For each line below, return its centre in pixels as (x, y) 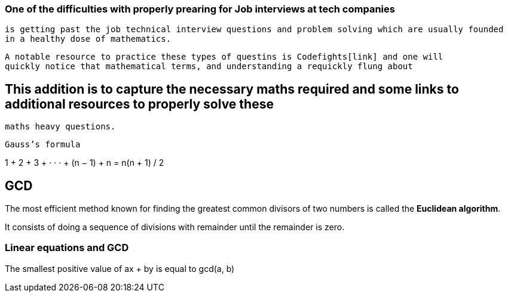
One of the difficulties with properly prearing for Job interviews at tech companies (200, 9)
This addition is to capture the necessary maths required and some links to (232, 89)
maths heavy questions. (60, 127)
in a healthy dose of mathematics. (88, 39)
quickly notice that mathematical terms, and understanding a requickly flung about (209, 66)
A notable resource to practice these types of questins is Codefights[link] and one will (224, 57)
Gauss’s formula (43, 145)
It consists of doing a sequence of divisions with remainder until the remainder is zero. (175, 227)
